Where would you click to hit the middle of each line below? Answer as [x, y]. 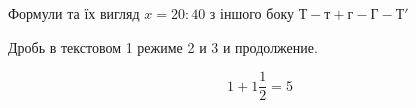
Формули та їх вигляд [74, 13]
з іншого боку [252, 13]
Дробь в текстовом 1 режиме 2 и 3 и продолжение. [163, 46]
